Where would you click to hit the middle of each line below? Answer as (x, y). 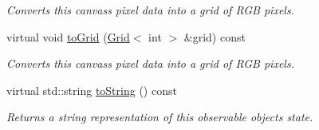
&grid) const (215, 36)
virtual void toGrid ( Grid (68, 36)
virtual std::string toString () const (92, 90)
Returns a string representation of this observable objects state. (160, 117)
